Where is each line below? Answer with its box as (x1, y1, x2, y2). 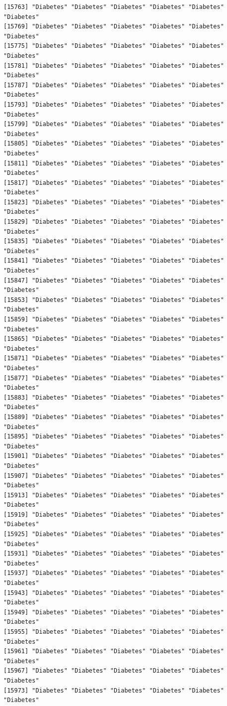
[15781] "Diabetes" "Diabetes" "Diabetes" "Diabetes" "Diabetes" (3, 62, 224, 69)
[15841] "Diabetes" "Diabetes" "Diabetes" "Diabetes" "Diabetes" (3, 257, 224, 265)
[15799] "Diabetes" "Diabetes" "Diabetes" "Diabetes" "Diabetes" (3, 121, 224, 128)
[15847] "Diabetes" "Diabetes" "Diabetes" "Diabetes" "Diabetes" (3, 277, 224, 284)
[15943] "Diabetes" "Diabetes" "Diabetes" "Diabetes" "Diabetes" (3, 589, 224, 596)
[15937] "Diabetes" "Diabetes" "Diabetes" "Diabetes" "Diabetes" (3, 569, 224, 577)
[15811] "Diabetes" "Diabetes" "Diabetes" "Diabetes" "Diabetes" (3, 159, 224, 167)
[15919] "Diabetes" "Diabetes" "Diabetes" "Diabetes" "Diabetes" (3, 511, 224, 518)
